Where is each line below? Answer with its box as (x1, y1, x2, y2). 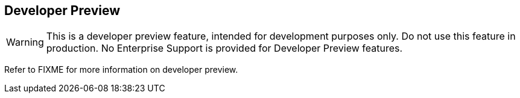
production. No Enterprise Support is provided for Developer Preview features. (46, 42, 403, 55)
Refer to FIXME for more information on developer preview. (4, 64, 238, 75)
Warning (6, 36, 44, 49)
